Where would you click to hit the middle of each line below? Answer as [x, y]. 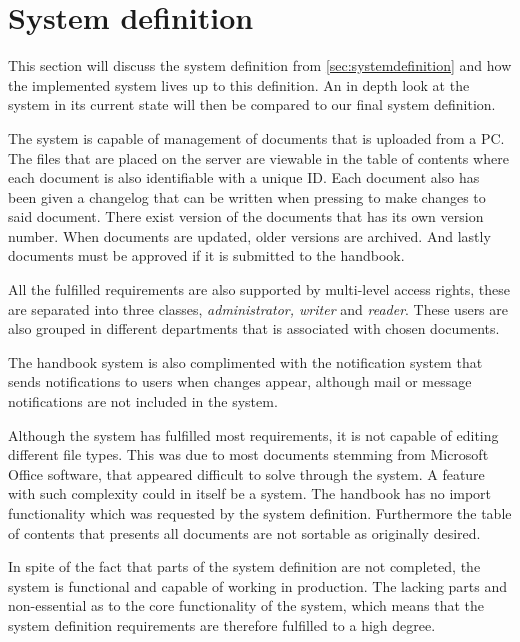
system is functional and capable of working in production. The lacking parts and [258, 585]
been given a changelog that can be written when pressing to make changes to [247, 196]
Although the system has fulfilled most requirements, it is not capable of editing [253, 434]
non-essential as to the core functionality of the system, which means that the [246, 605]
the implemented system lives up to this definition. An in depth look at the [239, 84]
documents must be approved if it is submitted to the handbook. [206, 255]
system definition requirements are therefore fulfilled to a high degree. [222, 624]
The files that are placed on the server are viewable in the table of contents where [258, 157]
